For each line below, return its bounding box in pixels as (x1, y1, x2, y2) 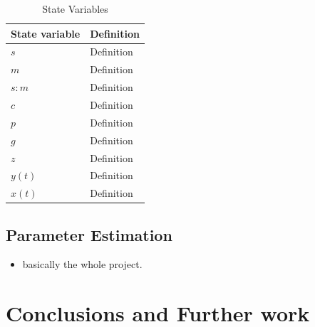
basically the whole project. (22, 257, 143, 272)
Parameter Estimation (6, 223, 172, 245)
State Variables (42, 1, 108, 16)
